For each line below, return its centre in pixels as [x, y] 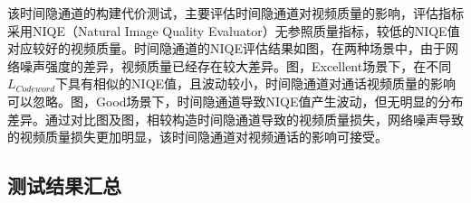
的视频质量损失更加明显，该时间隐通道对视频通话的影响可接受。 [197, 137]
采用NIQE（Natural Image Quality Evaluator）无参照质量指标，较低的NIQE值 [234, 30]
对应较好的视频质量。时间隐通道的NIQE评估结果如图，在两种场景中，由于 [226, 48]
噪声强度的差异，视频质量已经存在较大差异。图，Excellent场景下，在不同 [235, 65]
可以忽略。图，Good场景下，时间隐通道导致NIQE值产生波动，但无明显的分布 [235, 101]
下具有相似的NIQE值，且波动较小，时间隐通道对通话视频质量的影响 [256, 83]
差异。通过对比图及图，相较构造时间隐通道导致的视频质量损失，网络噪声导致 [235, 119]
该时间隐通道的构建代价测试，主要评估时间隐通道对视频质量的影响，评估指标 [235, 13]
